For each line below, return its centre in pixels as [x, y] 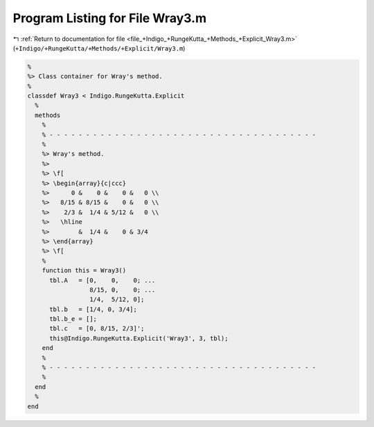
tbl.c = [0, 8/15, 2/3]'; [97, 329]
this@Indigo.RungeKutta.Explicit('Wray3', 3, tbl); [139, 338]
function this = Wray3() [84, 271]
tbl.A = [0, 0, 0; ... [103, 280]
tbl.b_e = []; [73, 319]
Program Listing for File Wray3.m [110, 18]
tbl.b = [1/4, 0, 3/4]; [93, 309]
